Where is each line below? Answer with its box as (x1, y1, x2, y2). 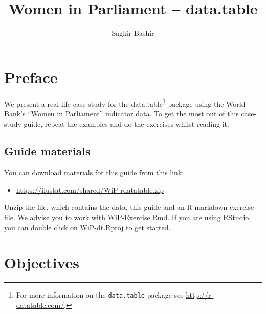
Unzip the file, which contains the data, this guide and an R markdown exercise (4, 202, 254, 212)
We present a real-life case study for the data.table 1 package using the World (4, 96, 246, 109)
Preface (4, 66, 58, 87)
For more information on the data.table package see (16, 289, 184, 300)
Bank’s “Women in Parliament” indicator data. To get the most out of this (4, 108, 239, 119)
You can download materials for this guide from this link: (4, 167, 184, 178)
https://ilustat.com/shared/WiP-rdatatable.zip (16, 184, 164, 195)
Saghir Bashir (112, 28, 154, 38)
